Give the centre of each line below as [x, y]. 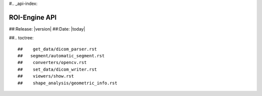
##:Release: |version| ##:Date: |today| [47, 29]
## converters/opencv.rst [52, 63]
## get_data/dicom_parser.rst [57, 49]
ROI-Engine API [33, 17]
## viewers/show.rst [46, 76]
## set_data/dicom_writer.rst [57, 69]
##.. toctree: [21, 38]
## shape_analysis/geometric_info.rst [67, 83]
